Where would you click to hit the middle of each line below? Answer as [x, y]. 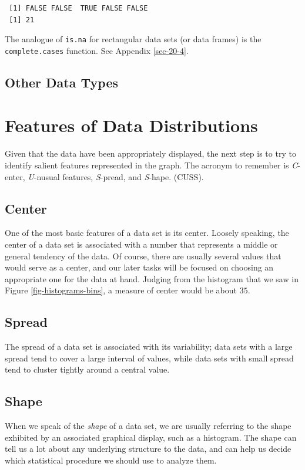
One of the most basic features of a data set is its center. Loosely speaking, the [147, 233]
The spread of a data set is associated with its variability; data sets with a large [149, 346]
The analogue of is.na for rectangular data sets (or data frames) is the [133, 39]
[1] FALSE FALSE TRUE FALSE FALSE [78, 8]
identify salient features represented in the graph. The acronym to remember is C [151, 165]
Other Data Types [62, 82]
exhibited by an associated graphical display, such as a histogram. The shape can [151, 437]
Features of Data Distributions [131, 125]
